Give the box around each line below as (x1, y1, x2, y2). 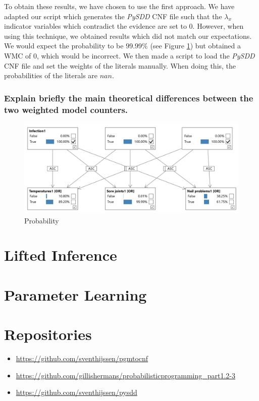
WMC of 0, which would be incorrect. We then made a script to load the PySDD (4, 50, 255, 61)
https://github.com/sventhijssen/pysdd (16, 387, 137, 397)
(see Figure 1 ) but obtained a (150, 40, 241, 51)
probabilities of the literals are (4, 70, 98, 81)
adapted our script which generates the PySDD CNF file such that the (4, 11, 222, 21)
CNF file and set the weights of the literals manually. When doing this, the (4, 60, 236, 71)
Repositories (4, 324, 92, 345)
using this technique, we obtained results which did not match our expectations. (4, 30, 252, 41)
